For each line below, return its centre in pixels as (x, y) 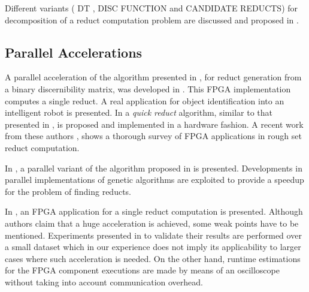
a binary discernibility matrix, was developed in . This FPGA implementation (148, 88)
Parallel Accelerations (74, 52)
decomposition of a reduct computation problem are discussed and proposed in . (152, 19)
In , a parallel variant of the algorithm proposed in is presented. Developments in (154, 168)
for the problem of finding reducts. (68, 191)
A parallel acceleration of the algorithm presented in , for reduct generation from (153, 77)
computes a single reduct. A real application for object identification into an (145, 100)
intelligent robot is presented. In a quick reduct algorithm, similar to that (139, 112)
